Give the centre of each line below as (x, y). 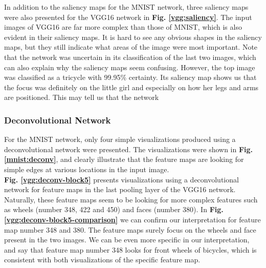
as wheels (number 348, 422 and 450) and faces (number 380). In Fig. (114, 209)
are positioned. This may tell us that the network (82, 97)
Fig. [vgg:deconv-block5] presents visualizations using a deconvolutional (121, 179)
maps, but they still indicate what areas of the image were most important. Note (131, 47)
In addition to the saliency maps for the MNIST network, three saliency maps (126, 7)
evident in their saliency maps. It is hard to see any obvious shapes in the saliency (133, 37)
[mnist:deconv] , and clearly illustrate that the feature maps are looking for (124, 159)
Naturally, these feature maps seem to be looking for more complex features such (131, 199)
